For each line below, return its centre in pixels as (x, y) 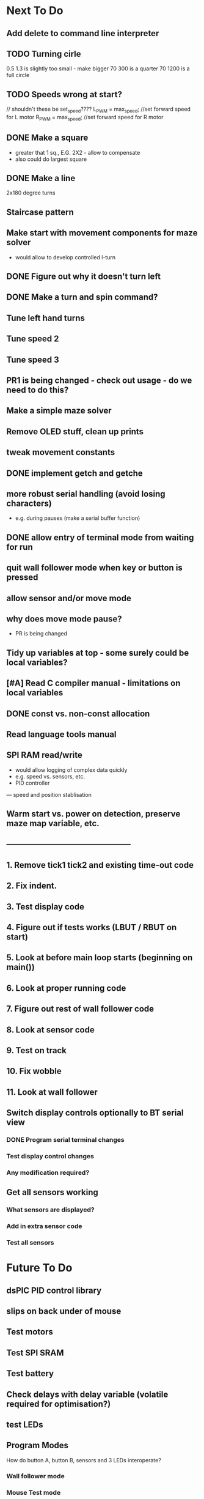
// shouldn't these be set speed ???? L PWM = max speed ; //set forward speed (99, 109)
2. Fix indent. (32, 886)
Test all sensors (30, 1243)
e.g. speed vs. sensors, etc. (50, 776)
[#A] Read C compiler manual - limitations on (93, 683)
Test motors (30, 1332)
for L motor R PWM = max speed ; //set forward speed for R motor (85, 118)
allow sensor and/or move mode (69, 598)
